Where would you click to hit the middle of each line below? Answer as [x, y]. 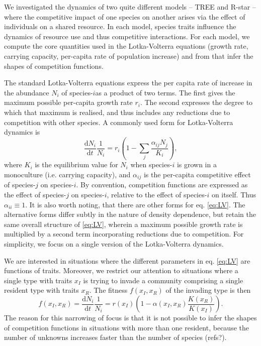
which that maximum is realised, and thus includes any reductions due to [117, 112]
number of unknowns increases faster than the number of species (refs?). [115, 337]
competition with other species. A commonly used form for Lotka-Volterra [119, 122]
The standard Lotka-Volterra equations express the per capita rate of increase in [128, 83]
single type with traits [38, 280]
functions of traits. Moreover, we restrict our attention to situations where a [121, 270]
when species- [151, 164]
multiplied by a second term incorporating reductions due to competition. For [124, 234]
